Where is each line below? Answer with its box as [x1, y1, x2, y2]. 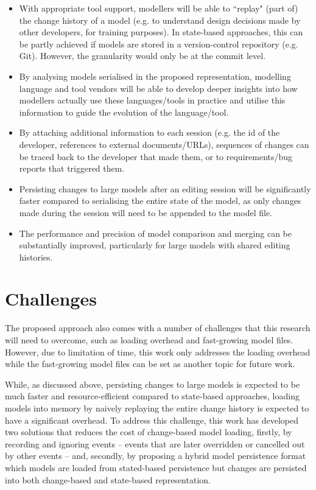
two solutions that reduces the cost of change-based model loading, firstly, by [5, 425, 292, 438]
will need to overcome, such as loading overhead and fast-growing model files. [5, 334, 293, 346]
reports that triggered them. [19, 162, 125, 175]
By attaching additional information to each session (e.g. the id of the [19, 126, 280, 139]
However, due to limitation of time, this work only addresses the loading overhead [5, 345, 311, 358]
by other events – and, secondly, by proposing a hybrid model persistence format [5, 449, 306, 462]
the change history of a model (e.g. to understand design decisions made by [19, 13, 301, 26]
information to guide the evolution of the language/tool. [19, 105, 229, 118]
